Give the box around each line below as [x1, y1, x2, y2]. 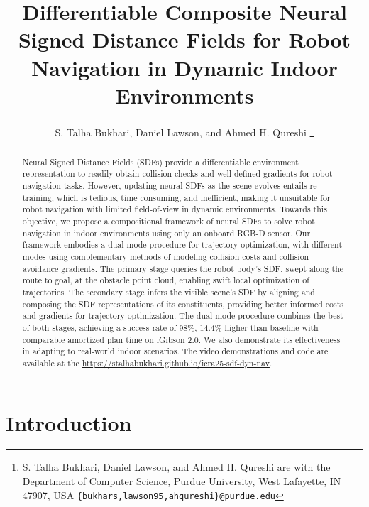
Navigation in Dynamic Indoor [31, 53, 338, 82]
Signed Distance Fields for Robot [18, 25, 351, 54]
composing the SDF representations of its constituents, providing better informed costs [22, 298, 344, 310]
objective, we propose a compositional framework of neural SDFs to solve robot [22, 215, 315, 227]
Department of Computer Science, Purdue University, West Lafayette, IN [22, 474, 341, 489]
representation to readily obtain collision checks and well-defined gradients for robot [22, 168, 333, 180]
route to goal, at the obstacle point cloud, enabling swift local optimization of [22, 274, 309, 286]
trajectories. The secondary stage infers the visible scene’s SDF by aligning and [22, 285, 315, 298]
